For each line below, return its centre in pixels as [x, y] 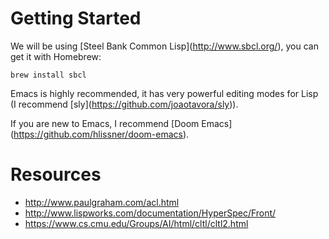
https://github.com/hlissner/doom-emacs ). [101, 134]
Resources [56, 174]
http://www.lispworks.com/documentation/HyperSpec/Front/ [150, 213]
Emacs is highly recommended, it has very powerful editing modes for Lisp [164, 93]
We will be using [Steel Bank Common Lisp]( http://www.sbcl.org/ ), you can [164, 46]
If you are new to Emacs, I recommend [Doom [105, 123]
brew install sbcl [48, 75]
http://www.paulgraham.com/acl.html [102, 202]
